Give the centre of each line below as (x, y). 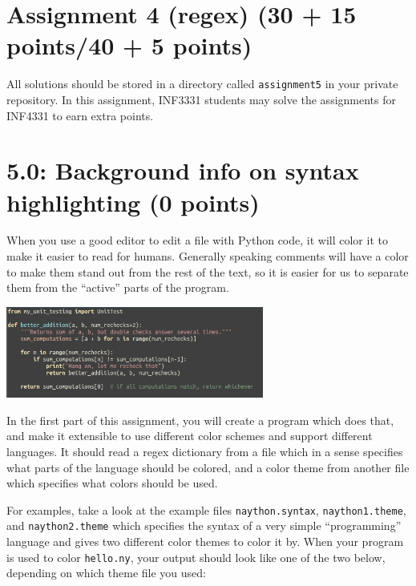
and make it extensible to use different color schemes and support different (190, 436)
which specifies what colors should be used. (112, 483)
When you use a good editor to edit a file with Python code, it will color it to (197, 240)
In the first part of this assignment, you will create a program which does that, (200, 420)
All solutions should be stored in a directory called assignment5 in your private (202, 84)
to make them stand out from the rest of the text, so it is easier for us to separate (208, 271)
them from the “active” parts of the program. (118, 287)
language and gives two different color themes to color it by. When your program (205, 542)
